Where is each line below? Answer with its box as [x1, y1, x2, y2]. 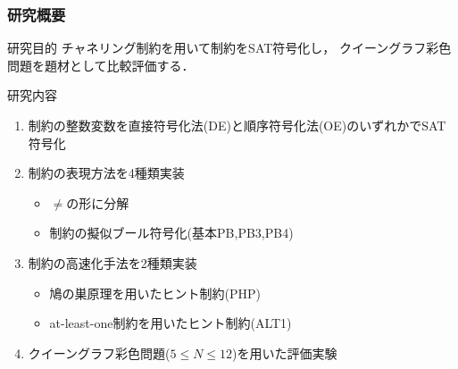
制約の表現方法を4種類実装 [28, 164, 185, 182]
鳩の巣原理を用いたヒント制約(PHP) [49, 283, 262, 302]
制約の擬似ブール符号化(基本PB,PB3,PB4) [49, 223, 294, 242]
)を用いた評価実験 [232, 343, 337, 362]
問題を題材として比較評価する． [7, 55, 195, 74]
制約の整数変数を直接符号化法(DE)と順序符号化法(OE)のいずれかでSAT [28, 116, 446, 134]
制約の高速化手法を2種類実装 [28, 253, 197, 272]
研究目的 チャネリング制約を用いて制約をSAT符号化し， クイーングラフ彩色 [7, 38, 452, 57]
